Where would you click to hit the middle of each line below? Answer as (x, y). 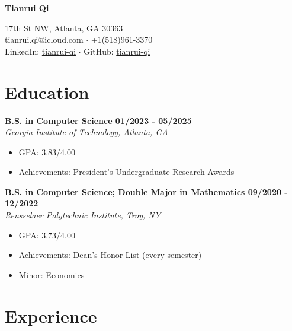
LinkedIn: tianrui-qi (41, 51)
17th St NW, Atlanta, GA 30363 (64, 28)
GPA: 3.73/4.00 (47, 235)
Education (47, 92)
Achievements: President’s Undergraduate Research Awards (126, 172)
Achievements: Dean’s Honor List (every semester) (110, 255)
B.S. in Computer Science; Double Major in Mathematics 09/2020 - (146, 191)
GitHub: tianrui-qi (117, 51)
